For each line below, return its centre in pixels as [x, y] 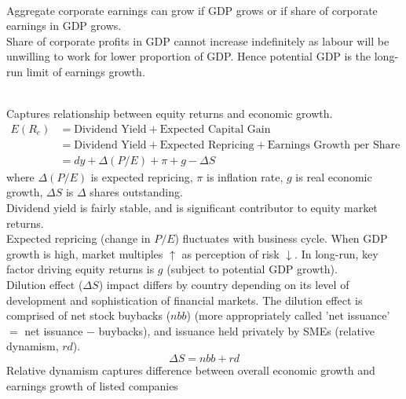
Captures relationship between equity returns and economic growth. [170, 113]
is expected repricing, [142, 176]
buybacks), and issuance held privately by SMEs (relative [236, 330]
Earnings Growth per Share [334, 145]
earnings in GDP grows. [64, 26]
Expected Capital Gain [215, 129]
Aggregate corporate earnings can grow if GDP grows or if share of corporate [192, 10]
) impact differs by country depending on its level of [224, 284]
